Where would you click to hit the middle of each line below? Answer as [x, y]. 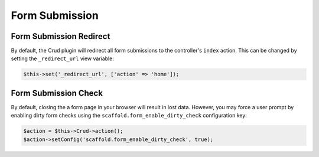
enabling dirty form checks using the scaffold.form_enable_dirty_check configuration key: [129, 116]
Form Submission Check [57, 93]
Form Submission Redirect [61, 36]
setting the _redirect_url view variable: [63, 58]
